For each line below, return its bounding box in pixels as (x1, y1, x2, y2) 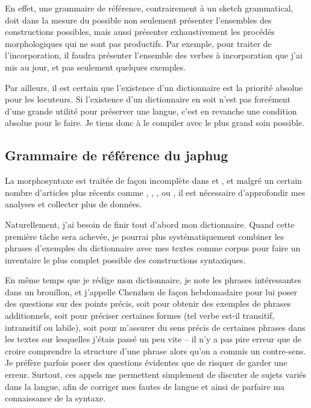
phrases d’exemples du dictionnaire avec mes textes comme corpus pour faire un (5, 242, 301, 254)
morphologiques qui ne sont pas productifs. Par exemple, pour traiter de (5, 37, 272, 49)
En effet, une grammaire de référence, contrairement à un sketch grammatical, (5, 2, 294, 14)
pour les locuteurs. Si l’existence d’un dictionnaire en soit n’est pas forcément (5, 93, 291, 105)
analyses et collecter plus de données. (5, 198, 142, 210)
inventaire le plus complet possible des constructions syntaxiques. (5, 253, 246, 266)
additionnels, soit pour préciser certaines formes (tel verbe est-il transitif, (5, 309, 275, 322)
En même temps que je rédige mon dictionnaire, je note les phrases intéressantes (5, 274, 301, 286)
